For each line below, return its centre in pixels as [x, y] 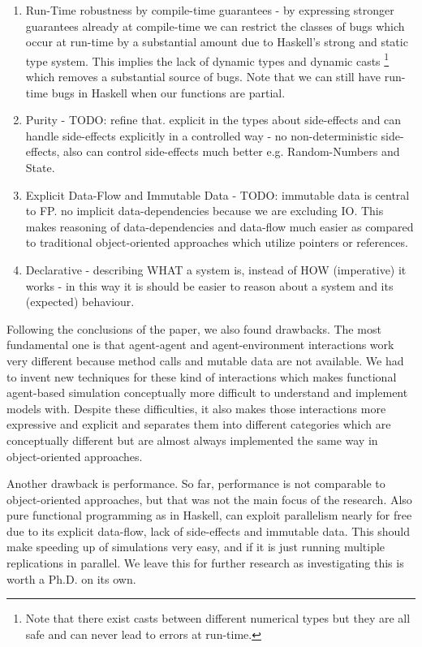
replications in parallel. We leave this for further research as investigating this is [205, 563]
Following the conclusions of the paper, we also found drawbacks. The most [194, 328]
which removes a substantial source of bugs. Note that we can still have [203, 77]
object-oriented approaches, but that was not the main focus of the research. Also [209, 499]
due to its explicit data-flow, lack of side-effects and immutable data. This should [208, 531]
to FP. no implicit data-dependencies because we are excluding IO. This [205, 211]
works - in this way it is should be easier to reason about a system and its [209, 285]
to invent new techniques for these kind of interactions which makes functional [202, 376]
